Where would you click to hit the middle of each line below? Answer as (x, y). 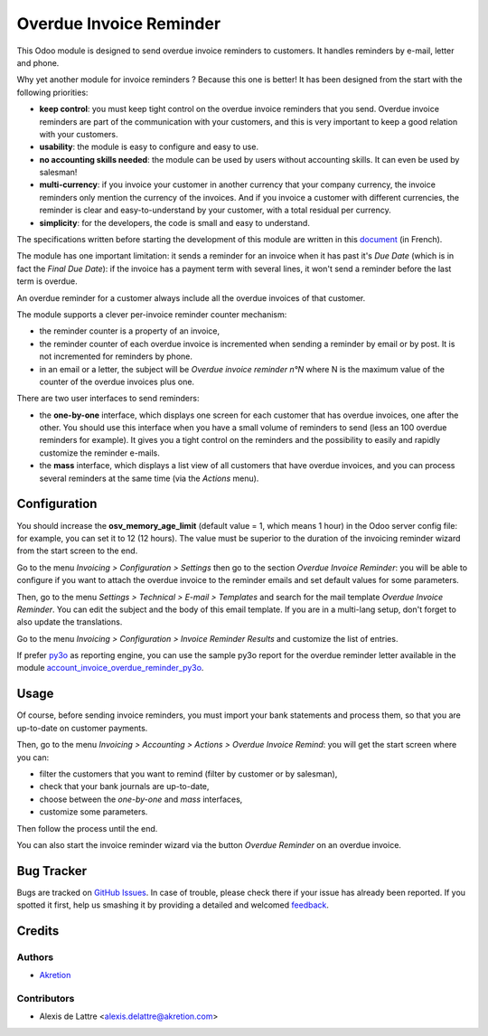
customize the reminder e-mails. (99, 453)
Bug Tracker (52, 871)
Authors (35, 956)
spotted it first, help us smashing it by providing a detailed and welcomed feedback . (173, 905)
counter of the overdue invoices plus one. (117, 381)
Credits (38, 931)
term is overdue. (47, 281)
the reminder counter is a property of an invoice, (130, 331)
